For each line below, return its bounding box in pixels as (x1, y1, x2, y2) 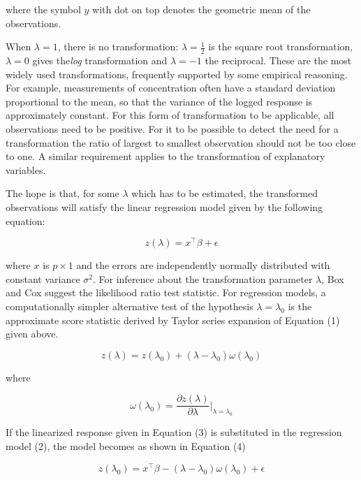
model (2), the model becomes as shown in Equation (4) (6, 439, 246, 453)
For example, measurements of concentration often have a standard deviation (6, 80, 336, 95)
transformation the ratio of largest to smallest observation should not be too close (6, 135, 356, 150)
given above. (6, 326, 59, 341)
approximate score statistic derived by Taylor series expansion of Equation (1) (6, 312, 340, 327)
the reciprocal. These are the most (205, 53, 352, 68)
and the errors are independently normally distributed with (76, 258, 330, 272)
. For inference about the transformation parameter (93, 271, 313, 286)
